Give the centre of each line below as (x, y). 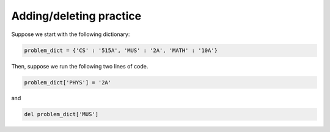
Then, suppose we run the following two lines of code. (80, 66)
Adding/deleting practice (76, 16)
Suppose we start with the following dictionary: (71, 34)
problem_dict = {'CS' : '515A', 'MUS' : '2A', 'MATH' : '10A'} (121, 50)
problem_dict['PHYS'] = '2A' (68, 82)
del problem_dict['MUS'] (61, 114)
